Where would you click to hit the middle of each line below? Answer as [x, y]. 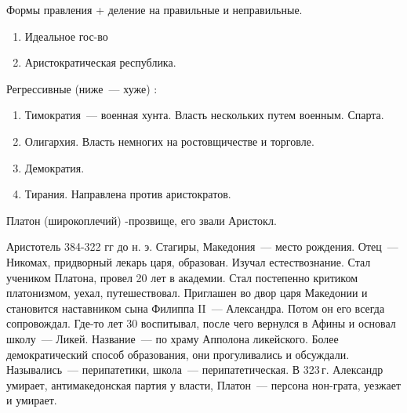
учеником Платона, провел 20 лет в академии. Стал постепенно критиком [182, 277]
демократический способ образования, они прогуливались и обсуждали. [178, 354]
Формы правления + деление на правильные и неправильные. [154, 9]
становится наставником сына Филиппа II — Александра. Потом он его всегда [196, 308]
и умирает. [32, 400]
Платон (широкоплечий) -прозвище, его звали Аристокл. [142, 220]
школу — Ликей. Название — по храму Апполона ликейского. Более [173, 338]
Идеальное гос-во [66, 36]
